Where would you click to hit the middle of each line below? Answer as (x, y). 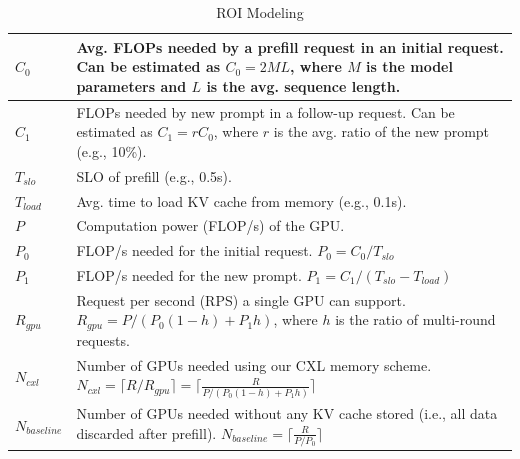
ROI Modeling (260, 12)
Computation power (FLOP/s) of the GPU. (210, 225)
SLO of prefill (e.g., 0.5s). (154, 175)
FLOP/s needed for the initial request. (194, 250)
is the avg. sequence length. (303, 85)
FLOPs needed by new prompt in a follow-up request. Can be (265, 111)
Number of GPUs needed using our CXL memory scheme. (254, 364)
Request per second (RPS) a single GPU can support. (241, 299)
